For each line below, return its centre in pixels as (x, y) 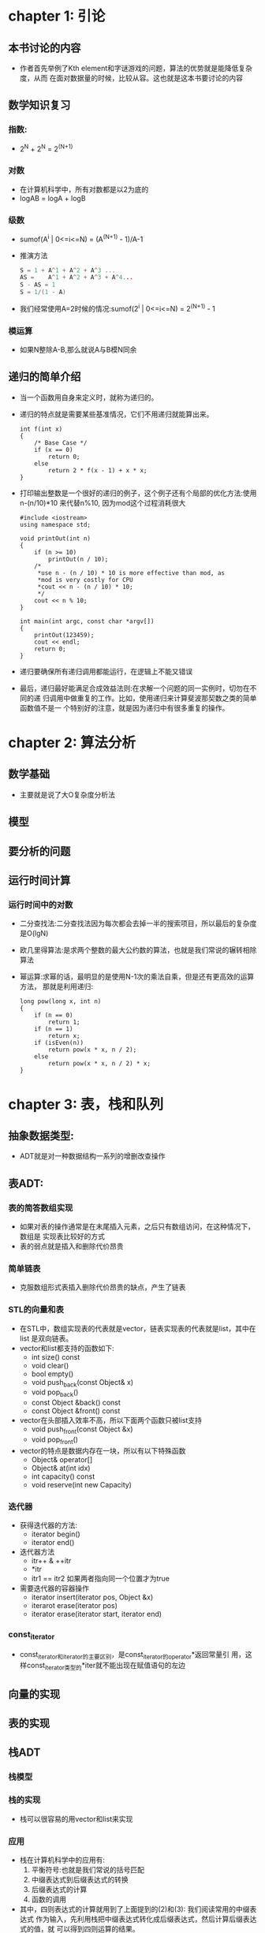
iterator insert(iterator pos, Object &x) (92, 1597)
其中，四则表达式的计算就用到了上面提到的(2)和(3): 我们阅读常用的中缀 (134, 1909)
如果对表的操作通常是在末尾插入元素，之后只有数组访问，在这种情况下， (137, 1226)
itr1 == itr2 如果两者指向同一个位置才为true (100, 1579)
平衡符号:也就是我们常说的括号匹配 (88, 1869)
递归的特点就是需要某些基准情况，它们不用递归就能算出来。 (116, 414)
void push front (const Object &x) (82, 1430)
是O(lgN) (34, 933)
